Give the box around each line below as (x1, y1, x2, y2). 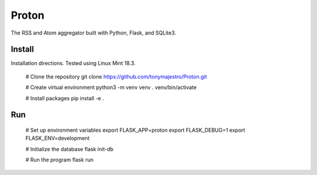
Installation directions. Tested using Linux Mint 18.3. (11, 60, 136, 67)
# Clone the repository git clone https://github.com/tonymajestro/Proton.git (25, 73, 207, 80)
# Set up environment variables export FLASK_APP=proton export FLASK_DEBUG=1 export (25, 126, 245, 134)
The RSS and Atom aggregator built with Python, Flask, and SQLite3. (11, 29, 176, 36)
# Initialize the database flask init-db (25, 145, 114, 152)
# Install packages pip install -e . (25, 94, 104, 102)
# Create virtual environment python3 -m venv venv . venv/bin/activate (25, 84, 197, 91)
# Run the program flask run (25, 156, 94, 163)
